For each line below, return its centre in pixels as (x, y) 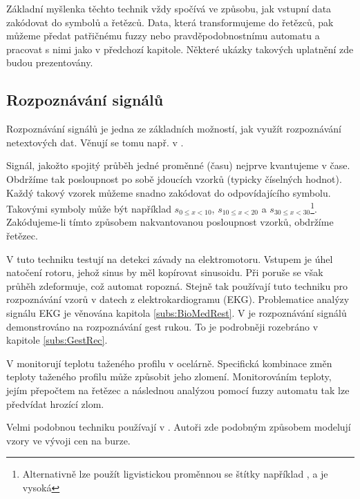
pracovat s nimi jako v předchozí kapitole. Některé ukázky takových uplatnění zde (180, 49)
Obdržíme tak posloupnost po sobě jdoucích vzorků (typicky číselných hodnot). (174, 178)
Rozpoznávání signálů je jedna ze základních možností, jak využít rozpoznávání (174, 129)
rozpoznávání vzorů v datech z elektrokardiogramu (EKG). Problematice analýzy (178, 299)
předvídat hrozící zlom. (55, 403)
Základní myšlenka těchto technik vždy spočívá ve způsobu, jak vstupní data (169, 8)
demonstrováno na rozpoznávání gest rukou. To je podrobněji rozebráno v (162, 326)
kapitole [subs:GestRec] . (57, 340)
